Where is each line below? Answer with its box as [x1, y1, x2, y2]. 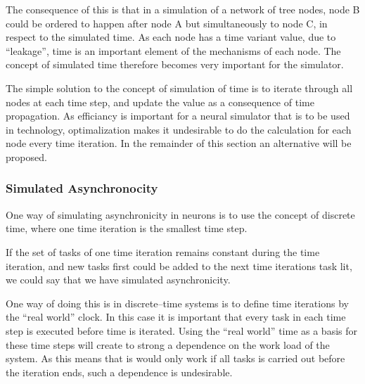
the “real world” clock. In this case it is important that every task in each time [6, 309, 346, 324]
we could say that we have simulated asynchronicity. [6, 272, 231, 287]
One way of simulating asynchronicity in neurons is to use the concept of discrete [6, 207, 355, 222]
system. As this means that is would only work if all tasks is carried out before [6, 351, 345, 366]
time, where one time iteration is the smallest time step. [6, 221, 248, 236]
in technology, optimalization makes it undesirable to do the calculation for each [6, 122, 352, 136]
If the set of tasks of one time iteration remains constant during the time [6, 244, 320, 259]
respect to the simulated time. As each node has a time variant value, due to [6, 30, 336, 44]
